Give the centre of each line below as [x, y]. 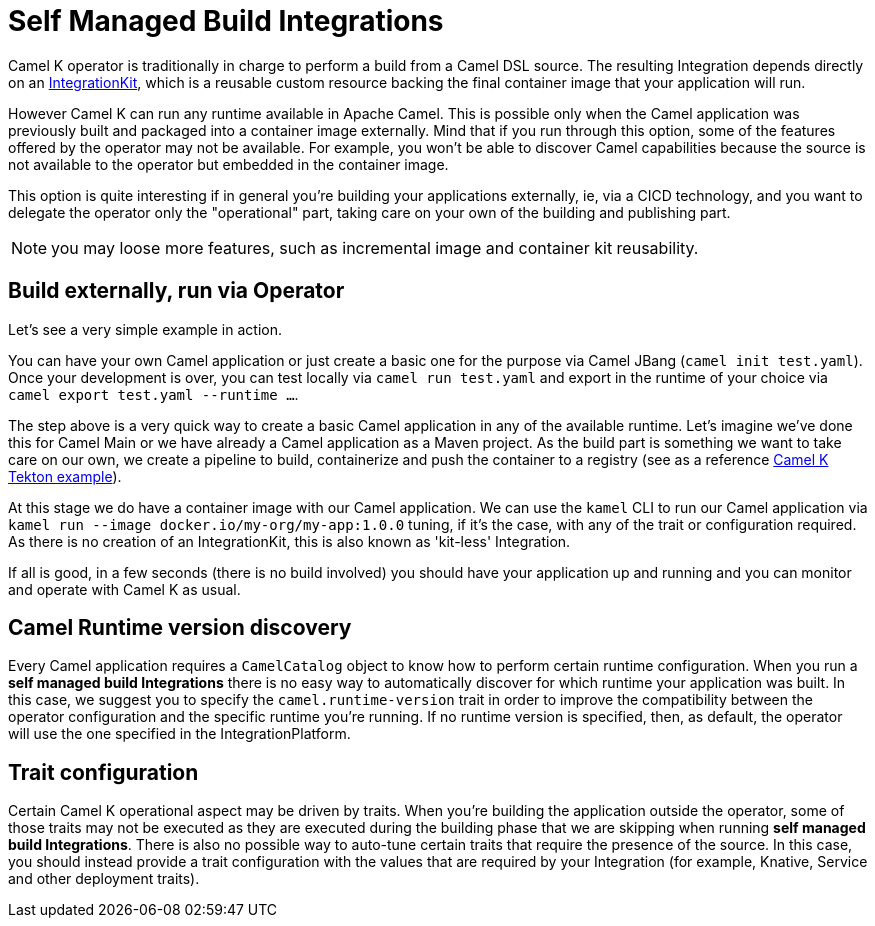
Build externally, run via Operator [176, 291]
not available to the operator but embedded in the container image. [228, 164]
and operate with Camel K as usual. [124, 589]
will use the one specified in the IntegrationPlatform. [179, 734]
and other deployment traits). [104, 879]
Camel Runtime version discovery [180, 628]
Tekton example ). [65, 476]
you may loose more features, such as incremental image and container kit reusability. [375, 247]
